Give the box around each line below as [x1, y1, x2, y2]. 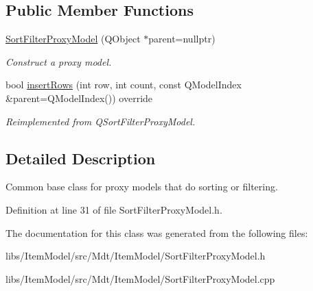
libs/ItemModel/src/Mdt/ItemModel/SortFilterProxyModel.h [5, 249, 266, 263]
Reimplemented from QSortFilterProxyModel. [5, 114, 196, 128]
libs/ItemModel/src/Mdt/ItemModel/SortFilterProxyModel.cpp [5, 271, 275, 286]
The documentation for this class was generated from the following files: [5, 225, 308, 240]
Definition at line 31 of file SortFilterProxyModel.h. [5, 202, 222, 216]
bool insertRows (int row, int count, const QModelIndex [5, 77, 242, 92]
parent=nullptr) [148, 31, 216, 46]
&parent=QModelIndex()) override [5, 90, 153, 105]
